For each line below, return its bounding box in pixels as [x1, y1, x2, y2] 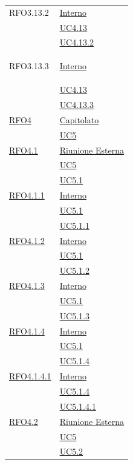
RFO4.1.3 [9, 279, 45, 292]
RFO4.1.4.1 [9, 370, 51, 382]
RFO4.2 [9, 415, 38, 427]
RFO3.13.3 [9, 59, 49, 72]
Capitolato [59, 113, 99, 126]
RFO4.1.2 [9, 234, 45, 246]
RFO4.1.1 [9, 189, 45, 202]
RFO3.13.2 [9, 5, 49, 18]
